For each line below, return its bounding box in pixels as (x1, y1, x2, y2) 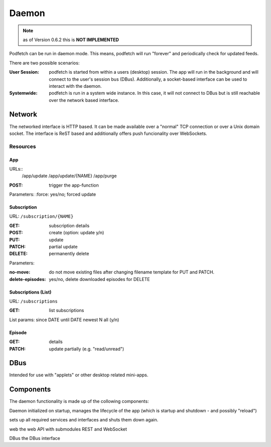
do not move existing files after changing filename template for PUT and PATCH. (49, 269, 215, 275)
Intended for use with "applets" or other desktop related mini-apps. (9, 372, 149, 378)
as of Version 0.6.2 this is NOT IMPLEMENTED (23, 37, 119, 43)
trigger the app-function (49, 182, 99, 188)
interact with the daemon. (49, 83, 102, 89)
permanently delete (49, 251, 89, 257)
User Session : (9, 69, 40, 75)
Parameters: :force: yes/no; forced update (9, 191, 96, 198)
